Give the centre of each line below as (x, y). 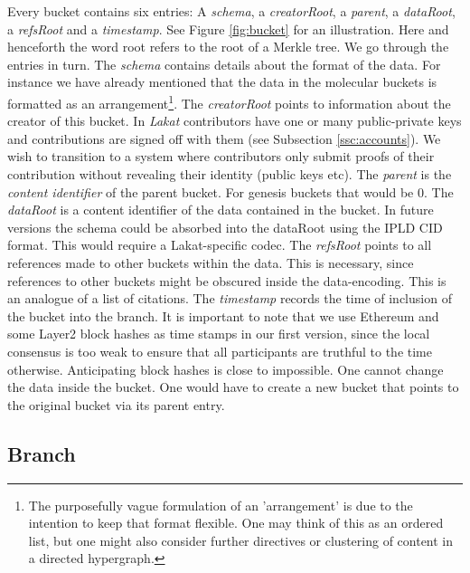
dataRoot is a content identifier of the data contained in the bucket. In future (221, 210)
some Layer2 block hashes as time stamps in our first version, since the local (219, 334)
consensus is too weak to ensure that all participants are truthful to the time (220, 351)
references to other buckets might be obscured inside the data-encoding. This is (227, 280)
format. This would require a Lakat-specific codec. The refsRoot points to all (220, 245)
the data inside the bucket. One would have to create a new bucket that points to (233, 387)
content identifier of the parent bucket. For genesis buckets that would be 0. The (230, 191)
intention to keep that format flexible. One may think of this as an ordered (236, 523)
